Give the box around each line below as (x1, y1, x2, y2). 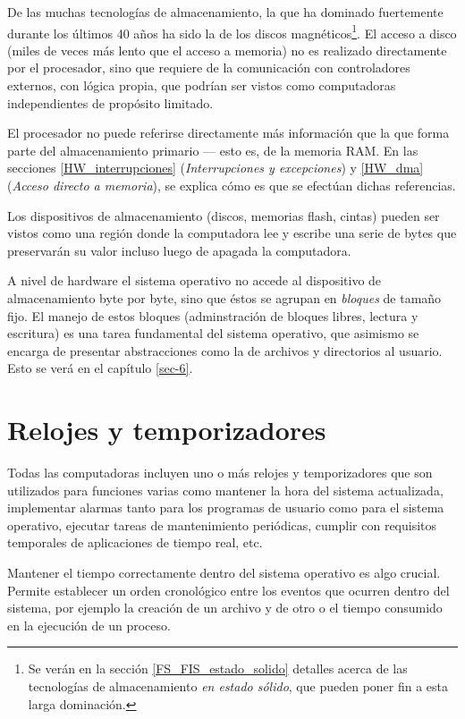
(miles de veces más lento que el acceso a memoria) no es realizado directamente (7, 40, 447, 59)
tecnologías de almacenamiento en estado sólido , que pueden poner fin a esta (28, 677, 449, 695)
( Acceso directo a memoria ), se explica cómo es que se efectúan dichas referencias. (7, 176, 456, 194)
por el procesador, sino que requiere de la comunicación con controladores (7, 58, 410, 77)
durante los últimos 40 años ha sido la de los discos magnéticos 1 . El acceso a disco (7, 21, 457, 42)
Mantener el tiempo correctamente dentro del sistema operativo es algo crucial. (7, 563, 441, 582)
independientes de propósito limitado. (7, 93, 214, 112)
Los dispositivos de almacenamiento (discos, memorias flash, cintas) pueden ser (7, 206, 440, 224)
